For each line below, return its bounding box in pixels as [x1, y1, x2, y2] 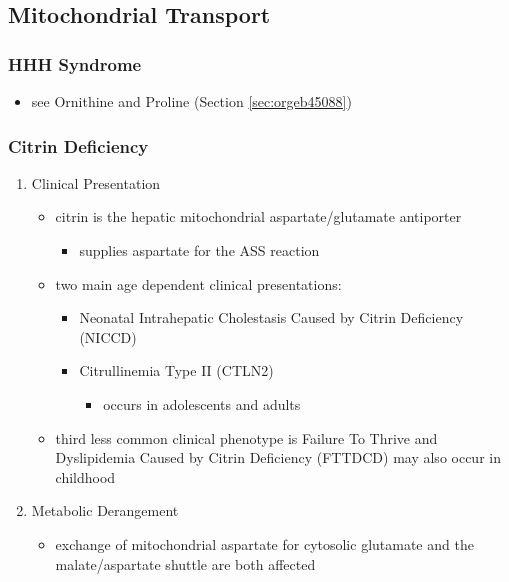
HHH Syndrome [8, 51, 142, 76]
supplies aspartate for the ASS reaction [79, 240, 320, 260]
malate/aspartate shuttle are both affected [55, 553, 316, 574]
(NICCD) [79, 326, 137, 347]
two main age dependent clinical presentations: [55, 273, 342, 294]
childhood [55, 466, 116, 487]
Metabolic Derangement [31, 500, 179, 521]
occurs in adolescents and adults [103, 393, 301, 414]
